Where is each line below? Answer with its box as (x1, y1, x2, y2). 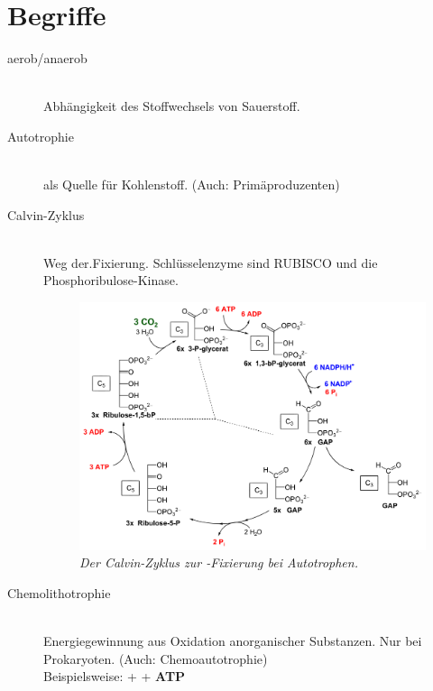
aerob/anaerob (7, 49, 88, 68)
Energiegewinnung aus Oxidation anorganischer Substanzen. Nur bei (43, 631, 422, 650)
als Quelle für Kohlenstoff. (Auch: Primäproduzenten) (43, 175, 340, 194)
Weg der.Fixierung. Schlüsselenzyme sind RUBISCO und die (43, 253, 378, 272)
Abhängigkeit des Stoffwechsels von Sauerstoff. (43, 97, 300, 115)
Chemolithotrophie (7, 583, 111, 602)
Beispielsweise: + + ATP (43, 667, 186, 686)
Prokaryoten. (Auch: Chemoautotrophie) (43, 649, 268, 668)
